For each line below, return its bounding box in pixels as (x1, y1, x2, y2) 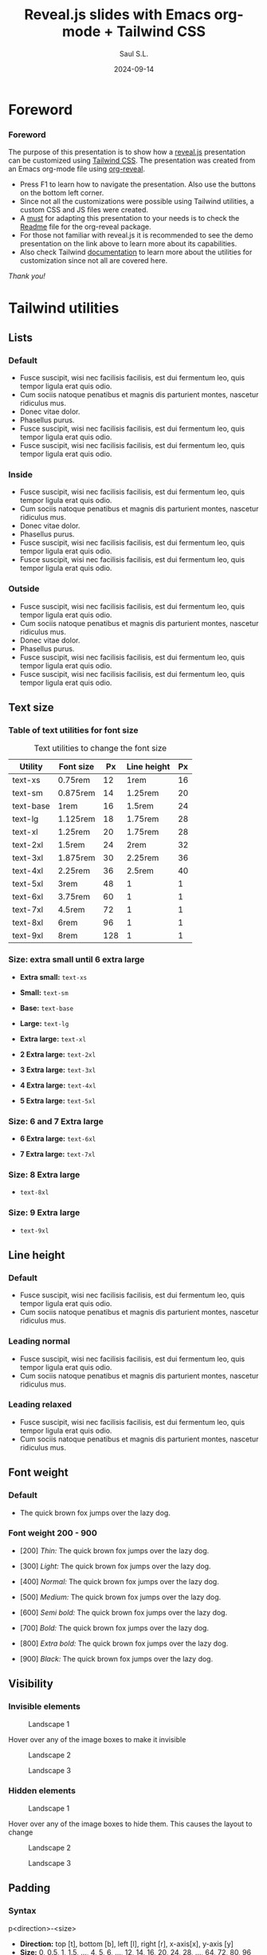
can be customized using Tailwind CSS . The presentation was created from (8, 155, 256, 165)
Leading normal (8, 1335, 70, 1347)
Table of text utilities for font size (8, 725, 139, 736)
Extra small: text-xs (19, 972, 88, 981)
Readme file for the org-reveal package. (19, 222, 151, 232)
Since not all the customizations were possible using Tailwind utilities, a (19, 197, 255, 207)
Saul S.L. (119, 49, 149, 58)
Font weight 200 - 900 (8, 1528, 97, 1539)
